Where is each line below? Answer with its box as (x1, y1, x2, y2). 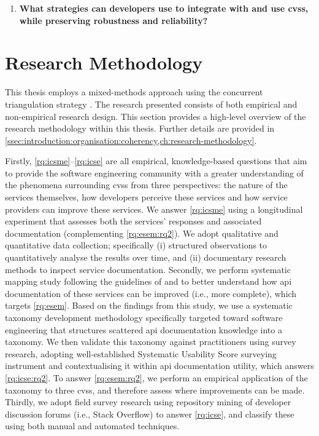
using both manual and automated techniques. (5, 419, 180, 432)
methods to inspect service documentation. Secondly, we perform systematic (5, 263, 291, 275)
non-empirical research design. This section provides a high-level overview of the (5, 109, 306, 122)
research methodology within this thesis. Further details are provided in (5, 122, 275, 135)
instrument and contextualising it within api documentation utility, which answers (5, 359, 314, 372)
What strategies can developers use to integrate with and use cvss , (19, 2, 309, 14)
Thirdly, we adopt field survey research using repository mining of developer (5, 395, 291, 408)
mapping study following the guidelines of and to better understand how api (5, 275, 292, 288)
